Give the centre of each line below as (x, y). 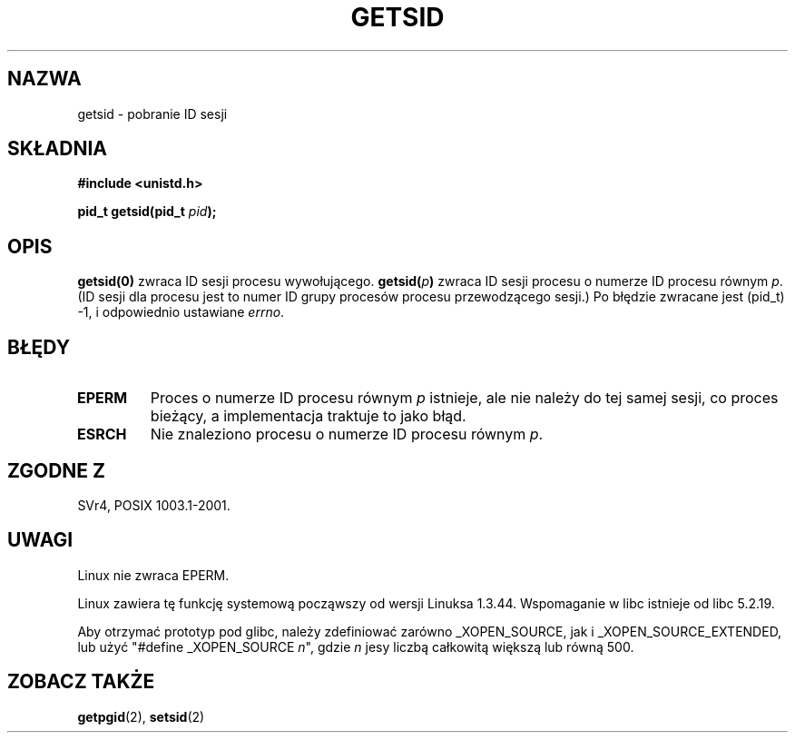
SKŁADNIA (57, 149)
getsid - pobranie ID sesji (152, 113)
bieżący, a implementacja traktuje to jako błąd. (308, 416)
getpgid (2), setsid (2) (141, 716)
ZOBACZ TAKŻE (81, 682)
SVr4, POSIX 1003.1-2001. (154, 505)
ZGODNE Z (57, 470)
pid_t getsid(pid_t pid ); (147, 212)
